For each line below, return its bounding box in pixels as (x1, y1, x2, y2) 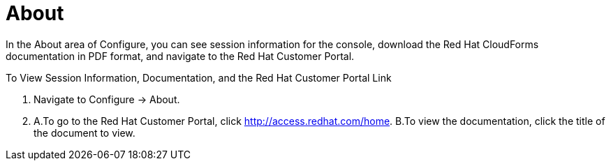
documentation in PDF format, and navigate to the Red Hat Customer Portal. (6, 50, 355, 62)
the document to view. (34, 126, 135, 139)
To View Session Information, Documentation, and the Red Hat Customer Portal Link (6, 71, 392, 84)
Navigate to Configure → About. (34, 93, 180, 105)
